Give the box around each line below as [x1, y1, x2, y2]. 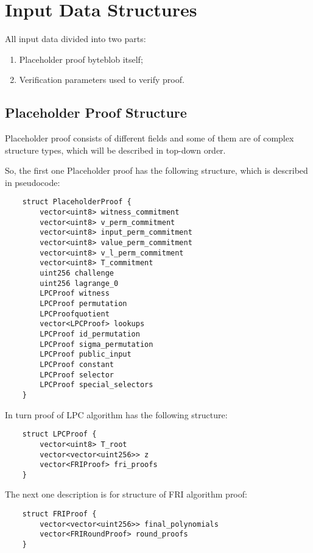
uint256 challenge [40, 269, 114, 278]
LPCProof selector [40, 370, 114, 379]
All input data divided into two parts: [5, 32, 146, 45]
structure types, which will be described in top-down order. [5, 143, 226, 156]
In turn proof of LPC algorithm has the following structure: [5, 408, 228, 421]
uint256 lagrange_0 [40, 279, 119, 288]
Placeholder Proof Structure [5, 103, 187, 122]
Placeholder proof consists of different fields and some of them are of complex [5, 132, 294, 144]
